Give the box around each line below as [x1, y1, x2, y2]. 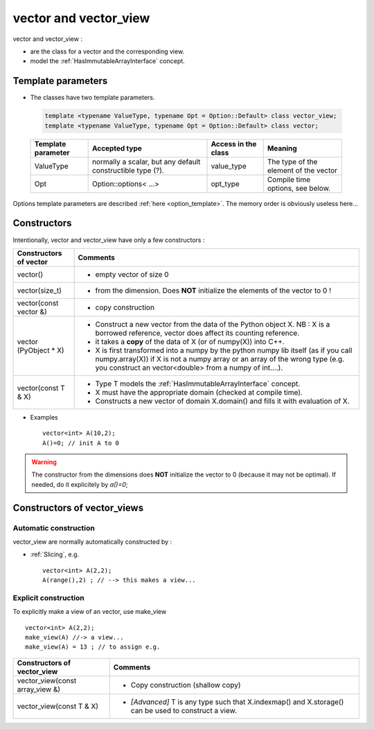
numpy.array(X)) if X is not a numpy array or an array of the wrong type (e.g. [95, 354, 345, 363]
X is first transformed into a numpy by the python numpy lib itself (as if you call [95, 345, 353, 355]
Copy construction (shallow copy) [130, 680, 242, 689]
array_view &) [17, 684, 61, 694]
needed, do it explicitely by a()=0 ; [31, 480, 128, 488]
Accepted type [91, 143, 142, 153]
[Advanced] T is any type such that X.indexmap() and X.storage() [130, 697, 344, 707]
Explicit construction [12, 593, 84, 603]
